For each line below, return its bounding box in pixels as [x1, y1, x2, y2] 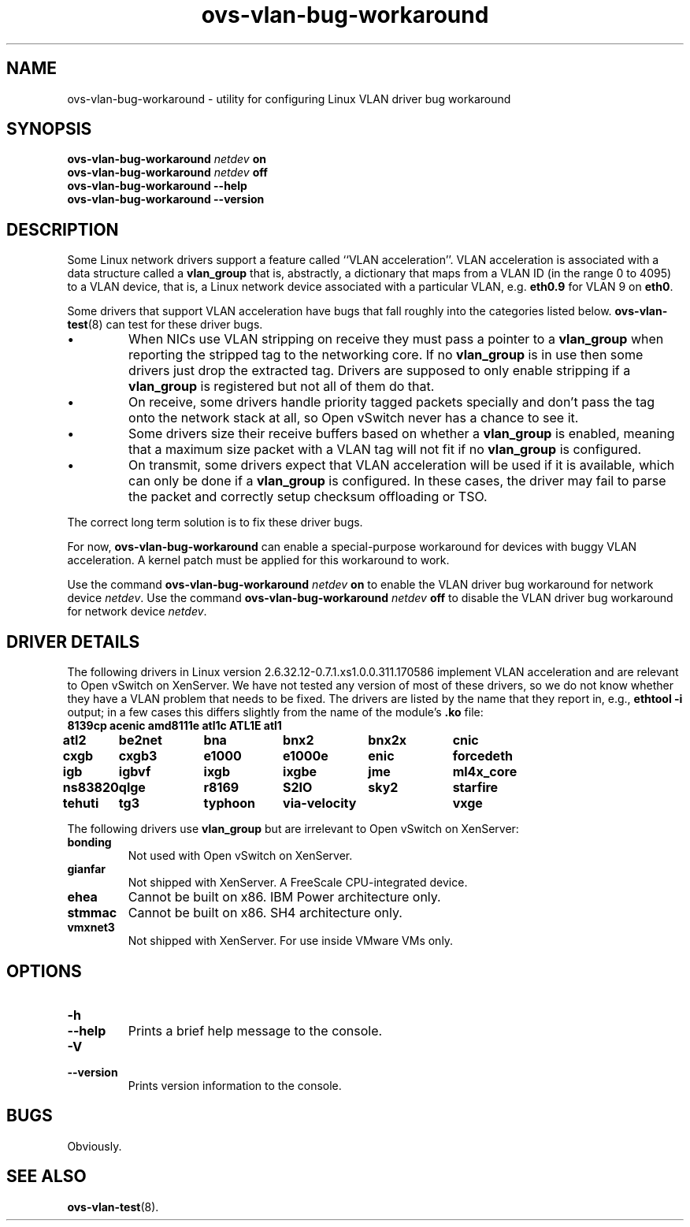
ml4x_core [452, 764, 517, 780]
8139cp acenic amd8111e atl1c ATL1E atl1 [67, 719, 282, 733]
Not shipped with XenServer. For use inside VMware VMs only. [128, 934, 454, 948]
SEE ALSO [6, 1166, 87, 1187]
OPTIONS [6, 961, 82, 981]
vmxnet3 [67, 920, 115, 935]
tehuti [62, 795, 99, 812]
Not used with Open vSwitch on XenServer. [128, 849, 353, 863]
